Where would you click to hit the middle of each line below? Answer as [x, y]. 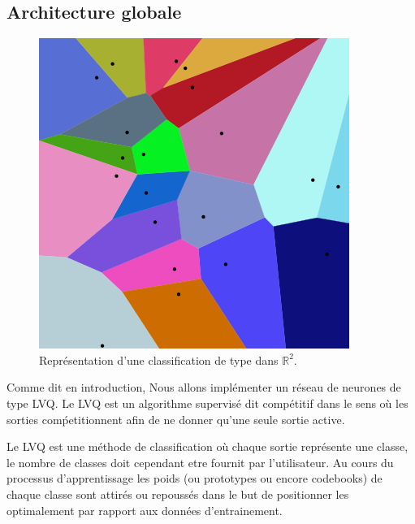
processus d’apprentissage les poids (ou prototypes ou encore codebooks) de [195, 478]
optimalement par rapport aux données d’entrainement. [145, 510]
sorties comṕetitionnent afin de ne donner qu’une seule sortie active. [176, 419]
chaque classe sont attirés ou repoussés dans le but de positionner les [178, 494]
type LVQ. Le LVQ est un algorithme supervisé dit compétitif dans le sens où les [207, 403]
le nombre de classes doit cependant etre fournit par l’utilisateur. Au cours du [200, 462]
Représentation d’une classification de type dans [159, 359]
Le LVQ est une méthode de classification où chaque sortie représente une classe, [207, 446]
